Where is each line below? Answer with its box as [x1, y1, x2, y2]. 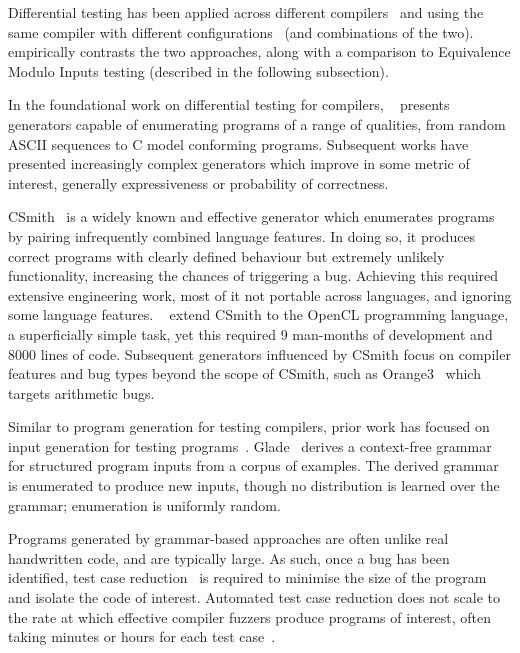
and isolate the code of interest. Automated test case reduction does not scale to [8, 587, 501, 608]
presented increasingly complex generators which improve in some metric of [8, 153, 470, 174]
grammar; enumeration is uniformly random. [8, 494, 281, 515]
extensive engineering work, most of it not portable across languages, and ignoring [8, 284, 512, 305]
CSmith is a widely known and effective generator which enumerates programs [8, 206, 495, 227]
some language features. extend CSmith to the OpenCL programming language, [8, 304, 509, 325]
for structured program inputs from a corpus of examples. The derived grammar [8, 455, 499, 476]
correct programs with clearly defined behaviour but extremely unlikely [8, 245, 445, 266]
